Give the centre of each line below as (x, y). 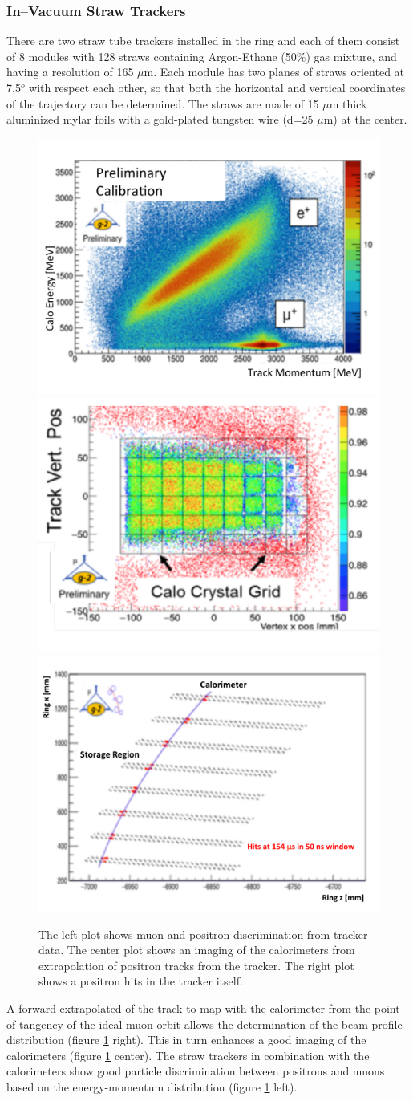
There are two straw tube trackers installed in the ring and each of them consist (203, 41)
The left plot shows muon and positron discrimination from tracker (203, 934)
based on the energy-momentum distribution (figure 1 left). (152, 1086)
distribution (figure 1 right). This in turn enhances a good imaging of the (186, 1040)
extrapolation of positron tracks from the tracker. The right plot (196, 965)
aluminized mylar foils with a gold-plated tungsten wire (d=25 (160, 119)
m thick (348, 103)
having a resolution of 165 (70, 72)
